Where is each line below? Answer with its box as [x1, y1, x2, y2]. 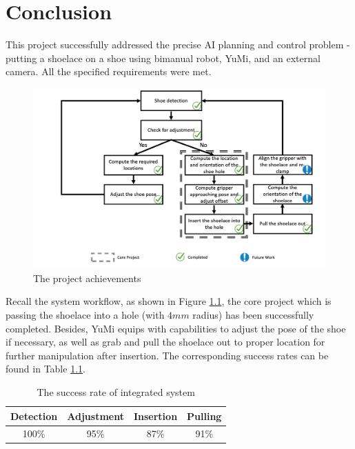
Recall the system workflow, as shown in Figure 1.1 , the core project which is [6, 294, 332, 308]
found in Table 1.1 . [6, 361, 85, 376]
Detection [10, 408, 58, 423]
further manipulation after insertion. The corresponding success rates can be [6, 348, 329, 362]
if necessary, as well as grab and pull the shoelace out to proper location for [6, 335, 325, 349]
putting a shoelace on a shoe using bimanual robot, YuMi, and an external [6, 50, 321, 65]
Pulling [187, 408, 222, 423]
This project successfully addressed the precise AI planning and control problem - [6, 37, 350, 52]
